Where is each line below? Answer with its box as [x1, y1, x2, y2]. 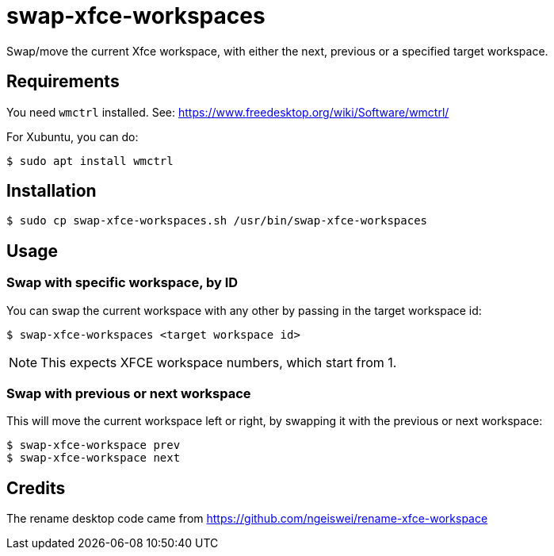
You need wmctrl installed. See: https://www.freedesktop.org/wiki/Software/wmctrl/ [6, 105, 449, 119]
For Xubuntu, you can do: [6, 129, 139, 144]
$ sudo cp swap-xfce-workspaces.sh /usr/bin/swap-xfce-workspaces [6, 214, 428, 228]
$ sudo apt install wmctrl [6, 154, 174, 167]
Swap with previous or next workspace [6, 385, 251, 402]
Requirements [6, 71, 120, 92]
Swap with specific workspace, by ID [6, 274, 239, 291]
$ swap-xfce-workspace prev [6, 439, 181, 452]
